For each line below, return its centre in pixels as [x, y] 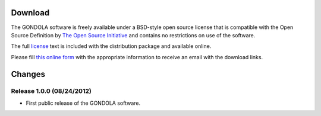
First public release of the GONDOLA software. [83, 103]
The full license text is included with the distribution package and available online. [111, 46]
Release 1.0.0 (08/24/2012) [51, 91]
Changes [28, 74]
